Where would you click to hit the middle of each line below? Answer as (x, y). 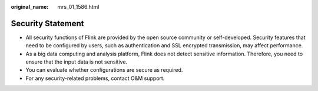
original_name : (30, 7)
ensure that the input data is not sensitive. (77, 62)
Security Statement (47, 23)
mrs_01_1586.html (78, 7)
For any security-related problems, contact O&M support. (95, 78)
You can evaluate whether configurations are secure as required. (104, 70)
